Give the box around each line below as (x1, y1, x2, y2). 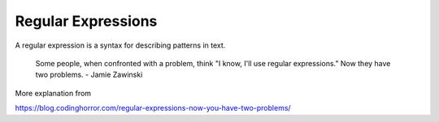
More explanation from (15, 88, 92, 98)
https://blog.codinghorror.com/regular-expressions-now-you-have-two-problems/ (15, 103, 292, 113)
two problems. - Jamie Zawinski (35, 69, 143, 80)
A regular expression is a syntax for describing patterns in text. (15, 40, 226, 50)
